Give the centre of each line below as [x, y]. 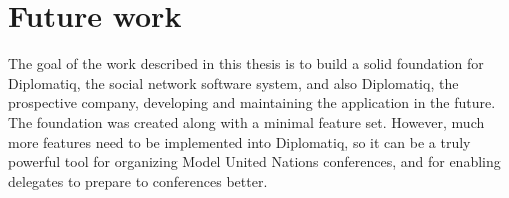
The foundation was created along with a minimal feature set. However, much [246, 121]
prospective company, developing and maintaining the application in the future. [252, 102]
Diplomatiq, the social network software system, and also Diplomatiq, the [233, 82]
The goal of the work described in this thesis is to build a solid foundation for [246, 63]
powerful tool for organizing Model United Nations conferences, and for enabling [254, 161]
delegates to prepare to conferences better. [138, 180]
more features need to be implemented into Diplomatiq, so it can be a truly [239, 141]
